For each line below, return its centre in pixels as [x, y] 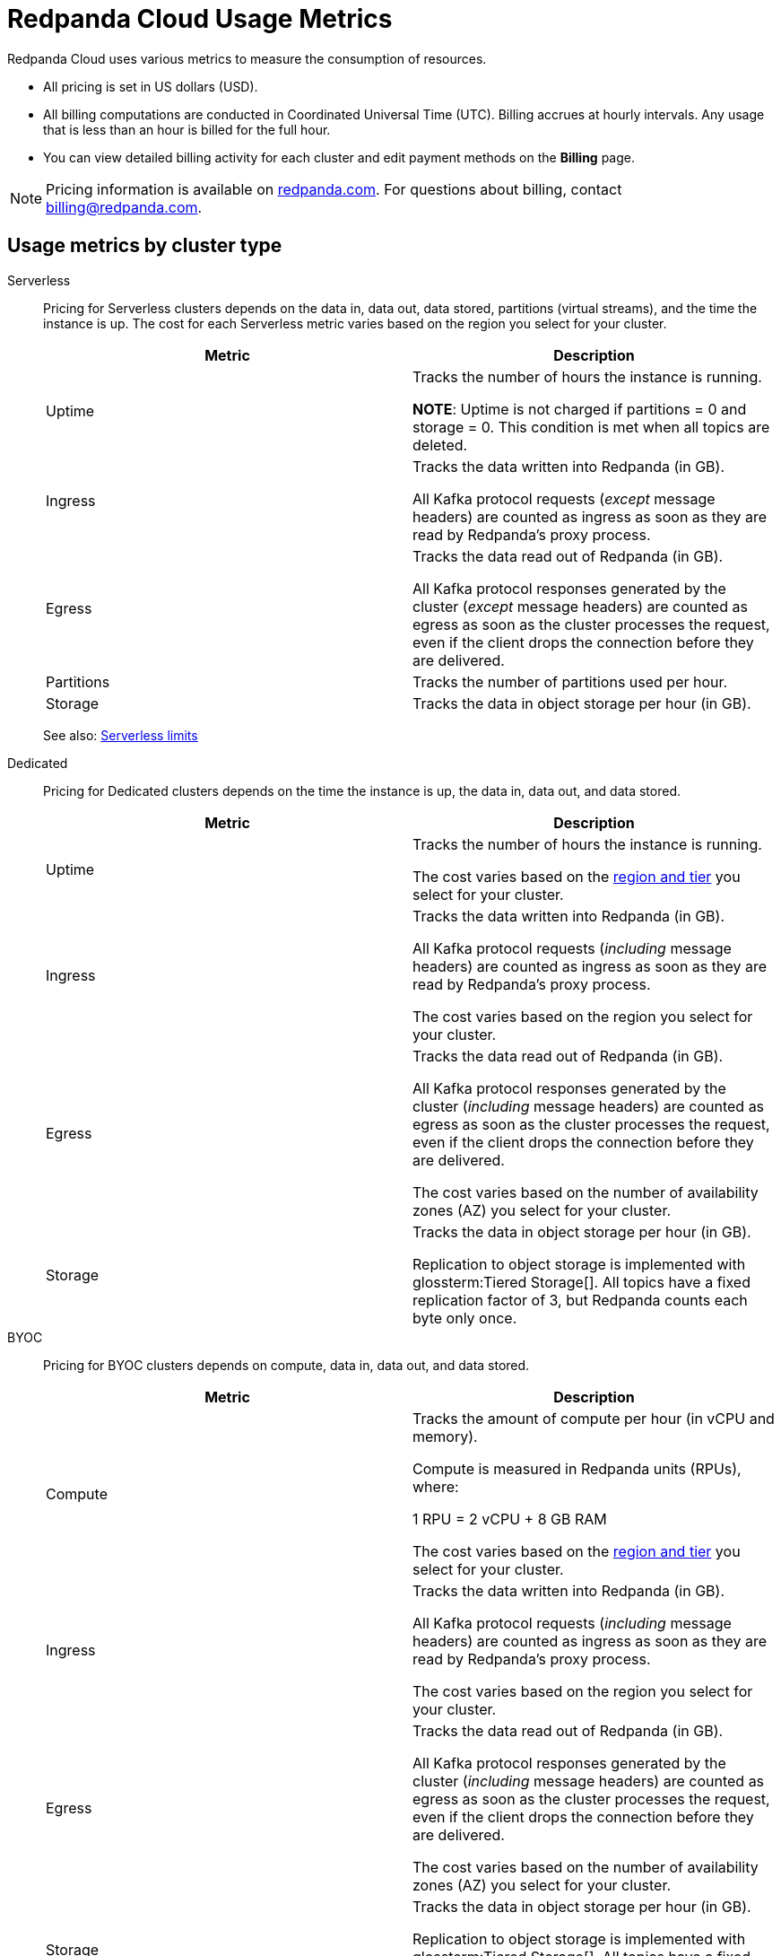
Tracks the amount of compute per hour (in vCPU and [594, 1418]
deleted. [440, 445]
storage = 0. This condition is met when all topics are [591, 427]
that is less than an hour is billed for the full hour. [187, 129]
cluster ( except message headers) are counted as [580, 606]
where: [436, 1486]
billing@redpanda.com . [124, 207]
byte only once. [465, 1318]
